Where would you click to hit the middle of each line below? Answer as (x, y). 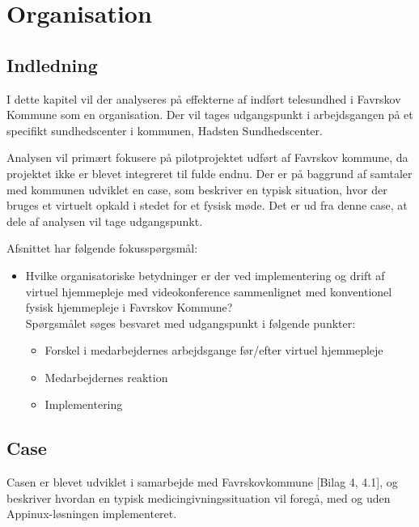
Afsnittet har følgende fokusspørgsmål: (102, 248)
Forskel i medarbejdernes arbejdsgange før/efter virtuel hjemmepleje (214, 350)
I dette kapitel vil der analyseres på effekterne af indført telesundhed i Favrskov (204, 98)
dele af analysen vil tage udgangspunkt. (105, 221)
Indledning (52, 64)
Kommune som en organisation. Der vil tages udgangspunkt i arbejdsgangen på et (210, 115)
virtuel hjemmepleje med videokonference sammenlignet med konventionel (209, 291)
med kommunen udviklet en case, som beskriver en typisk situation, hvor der (197, 189)
